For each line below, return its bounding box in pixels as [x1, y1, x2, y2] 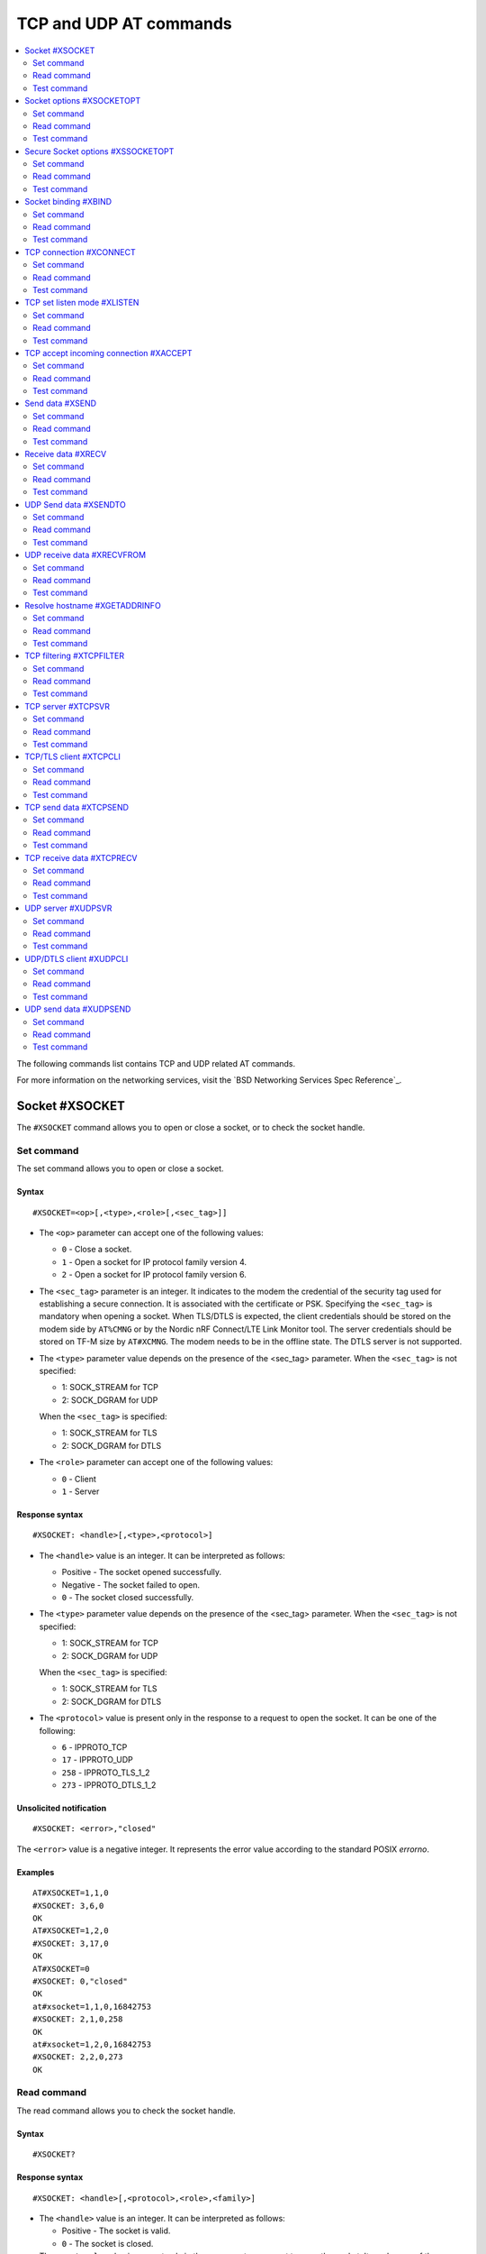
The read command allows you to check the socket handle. [16, 2105, 236, 2116]
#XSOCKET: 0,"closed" [32, 1975, 128, 1986]
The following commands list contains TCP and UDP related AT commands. [16, 1058, 296, 1068]
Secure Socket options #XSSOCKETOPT [24, 145, 175, 157]
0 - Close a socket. [61, 1244, 132, 1255]
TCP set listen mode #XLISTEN [24, 298, 139, 308]
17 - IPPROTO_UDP [61, 1755, 134, 1765]
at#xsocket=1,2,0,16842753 [32, 2039, 152, 2049]
